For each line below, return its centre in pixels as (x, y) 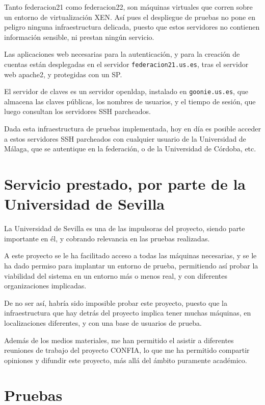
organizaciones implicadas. (45, 286)
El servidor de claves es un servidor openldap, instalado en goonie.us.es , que (126, 91)
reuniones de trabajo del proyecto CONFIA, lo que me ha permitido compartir (127, 350)
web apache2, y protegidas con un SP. (63, 74)
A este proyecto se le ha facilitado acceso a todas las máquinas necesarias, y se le (130, 255)
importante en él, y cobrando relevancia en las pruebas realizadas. (107, 238)
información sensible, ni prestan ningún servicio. (79, 37)
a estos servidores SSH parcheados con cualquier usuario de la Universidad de (125, 138)
